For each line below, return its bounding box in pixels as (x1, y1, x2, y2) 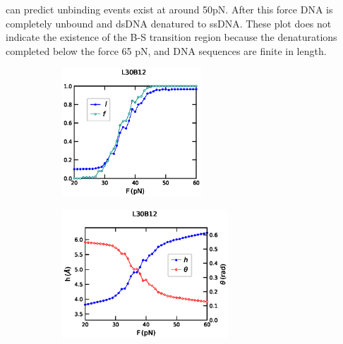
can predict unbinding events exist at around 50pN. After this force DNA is (6, 2, 333, 16)
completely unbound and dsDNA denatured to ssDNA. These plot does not (6, 16, 332, 30)
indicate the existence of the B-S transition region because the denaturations (6, 30, 337, 44)
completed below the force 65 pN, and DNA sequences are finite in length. (6, 43, 327, 58)
